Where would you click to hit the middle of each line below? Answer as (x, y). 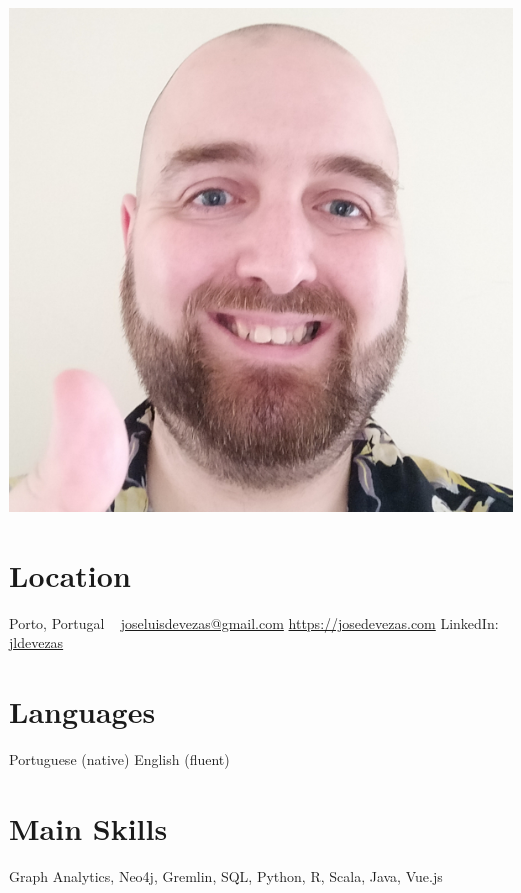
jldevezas (36, 642)
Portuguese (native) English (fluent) (119, 759)
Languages (82, 711)
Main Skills (88, 827)
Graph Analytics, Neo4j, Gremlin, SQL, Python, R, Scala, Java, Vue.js (226, 875)
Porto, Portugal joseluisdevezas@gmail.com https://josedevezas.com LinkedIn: (254, 622)
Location (70, 574)
